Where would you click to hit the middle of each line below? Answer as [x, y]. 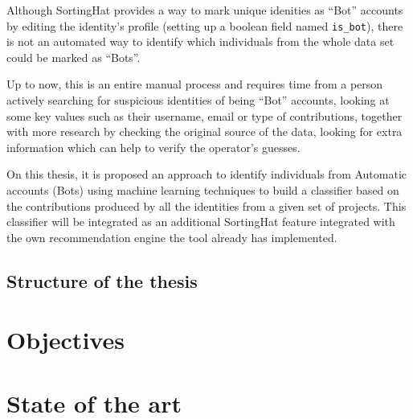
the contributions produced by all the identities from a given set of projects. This [206, 205]
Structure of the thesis [102, 280]
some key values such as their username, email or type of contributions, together [204, 115]
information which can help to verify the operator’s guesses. [153, 147]
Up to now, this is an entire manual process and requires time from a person [195, 84]
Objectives [65, 340]
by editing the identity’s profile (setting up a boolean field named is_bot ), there [205, 25]
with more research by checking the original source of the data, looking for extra [204, 131]
